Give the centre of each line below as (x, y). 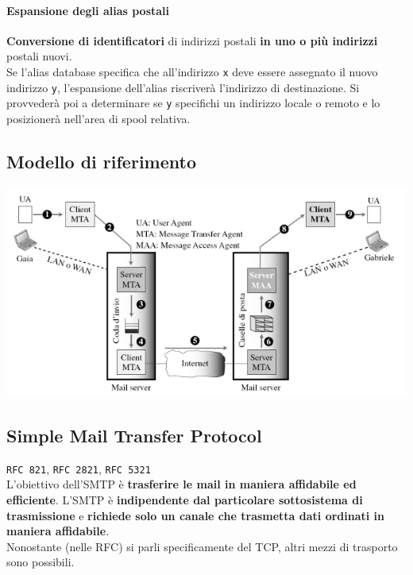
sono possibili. (41, 562)
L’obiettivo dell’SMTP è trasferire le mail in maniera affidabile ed (181, 484)
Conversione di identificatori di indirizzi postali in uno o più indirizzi (192, 40)
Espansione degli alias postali (88, 10)
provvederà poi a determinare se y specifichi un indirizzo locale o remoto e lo (193, 103)
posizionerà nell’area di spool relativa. (98, 118)
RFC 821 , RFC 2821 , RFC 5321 (79, 468)
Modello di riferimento (101, 161)
